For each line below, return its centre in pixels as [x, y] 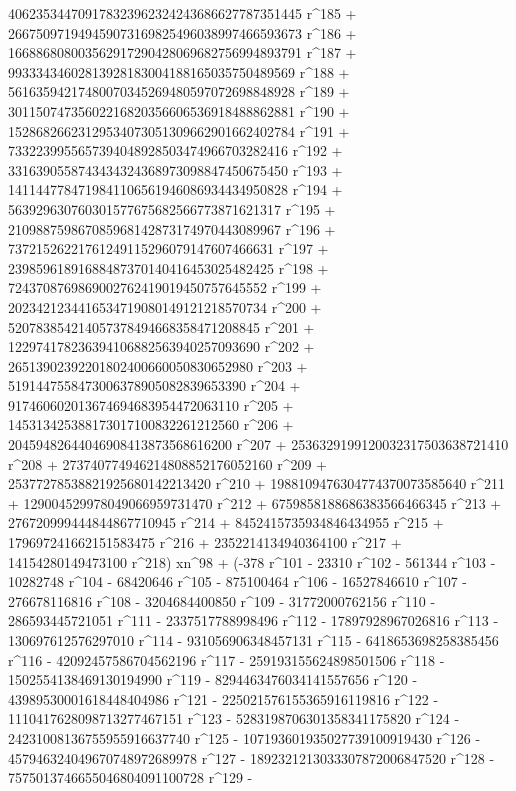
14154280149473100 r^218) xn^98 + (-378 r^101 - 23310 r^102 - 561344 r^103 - [252, 561]
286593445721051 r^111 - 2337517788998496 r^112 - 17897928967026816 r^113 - [253, 620]
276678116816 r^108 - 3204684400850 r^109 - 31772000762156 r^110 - [222, 600]
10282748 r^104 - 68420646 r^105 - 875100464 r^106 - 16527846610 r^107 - [238, 581]
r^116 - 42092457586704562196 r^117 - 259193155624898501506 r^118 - [226, 659]
